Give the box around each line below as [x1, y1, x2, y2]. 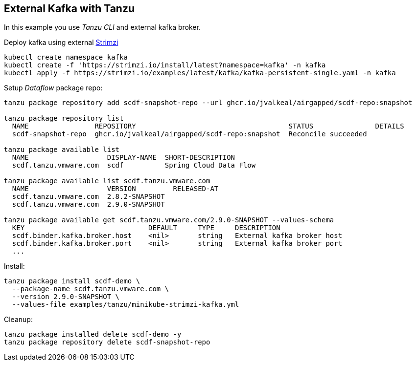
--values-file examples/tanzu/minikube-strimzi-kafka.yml [12, 301, 239, 309]
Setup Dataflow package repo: [4, 84, 103, 92]
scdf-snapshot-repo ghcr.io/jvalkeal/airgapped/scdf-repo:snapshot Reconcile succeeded [12, 130, 367, 138]
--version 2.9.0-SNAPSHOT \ [12, 293, 120, 301]
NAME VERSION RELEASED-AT [12, 185, 219, 193]
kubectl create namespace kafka [4, 53, 128, 62]
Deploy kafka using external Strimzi [4, 38, 118, 47]
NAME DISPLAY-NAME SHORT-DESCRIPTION [12, 153, 235, 162]
